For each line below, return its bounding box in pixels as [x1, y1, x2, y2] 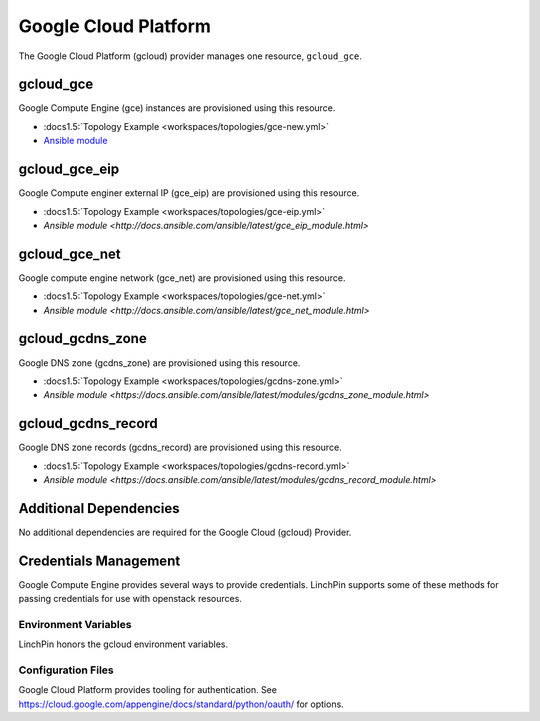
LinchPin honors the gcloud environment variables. [18, 638, 229, 650]
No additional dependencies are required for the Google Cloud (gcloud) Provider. [18, 526, 352, 538]
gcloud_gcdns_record [18, 415, 159, 432]
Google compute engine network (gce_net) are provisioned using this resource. [18, 271, 346, 284]
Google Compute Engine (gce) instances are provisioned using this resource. [18, 102, 336, 114]
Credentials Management [18, 552, 181, 569]
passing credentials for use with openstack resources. [18, 593, 242, 605]
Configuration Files [18, 663, 114, 677]
